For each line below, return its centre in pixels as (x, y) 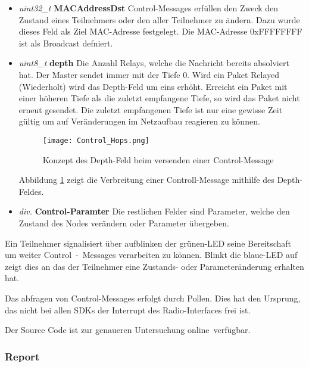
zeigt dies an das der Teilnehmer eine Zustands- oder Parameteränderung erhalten (154, 266)
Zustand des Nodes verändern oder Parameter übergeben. (124, 223)
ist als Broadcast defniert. (66, 43)
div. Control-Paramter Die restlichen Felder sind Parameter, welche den (154, 211)
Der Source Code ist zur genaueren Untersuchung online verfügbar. (128, 330)
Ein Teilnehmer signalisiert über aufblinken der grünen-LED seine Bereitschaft (148, 243)
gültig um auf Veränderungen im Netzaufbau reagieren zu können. (139, 121)
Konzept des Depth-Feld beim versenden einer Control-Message (158, 159)
